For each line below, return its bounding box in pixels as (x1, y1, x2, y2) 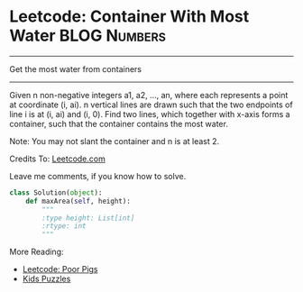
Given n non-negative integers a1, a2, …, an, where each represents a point (9, 89, 289, 100)
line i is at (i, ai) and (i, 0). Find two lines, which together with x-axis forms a (9, 108, 290, 119)
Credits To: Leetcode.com (9, 153, 106, 164)
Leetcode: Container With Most (9, 6, 250, 27)
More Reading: (9, 246, 64, 258)
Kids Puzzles (22, 273, 71, 285)
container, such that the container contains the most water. (9, 118, 228, 129)
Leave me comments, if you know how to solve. (9, 170, 187, 181)
